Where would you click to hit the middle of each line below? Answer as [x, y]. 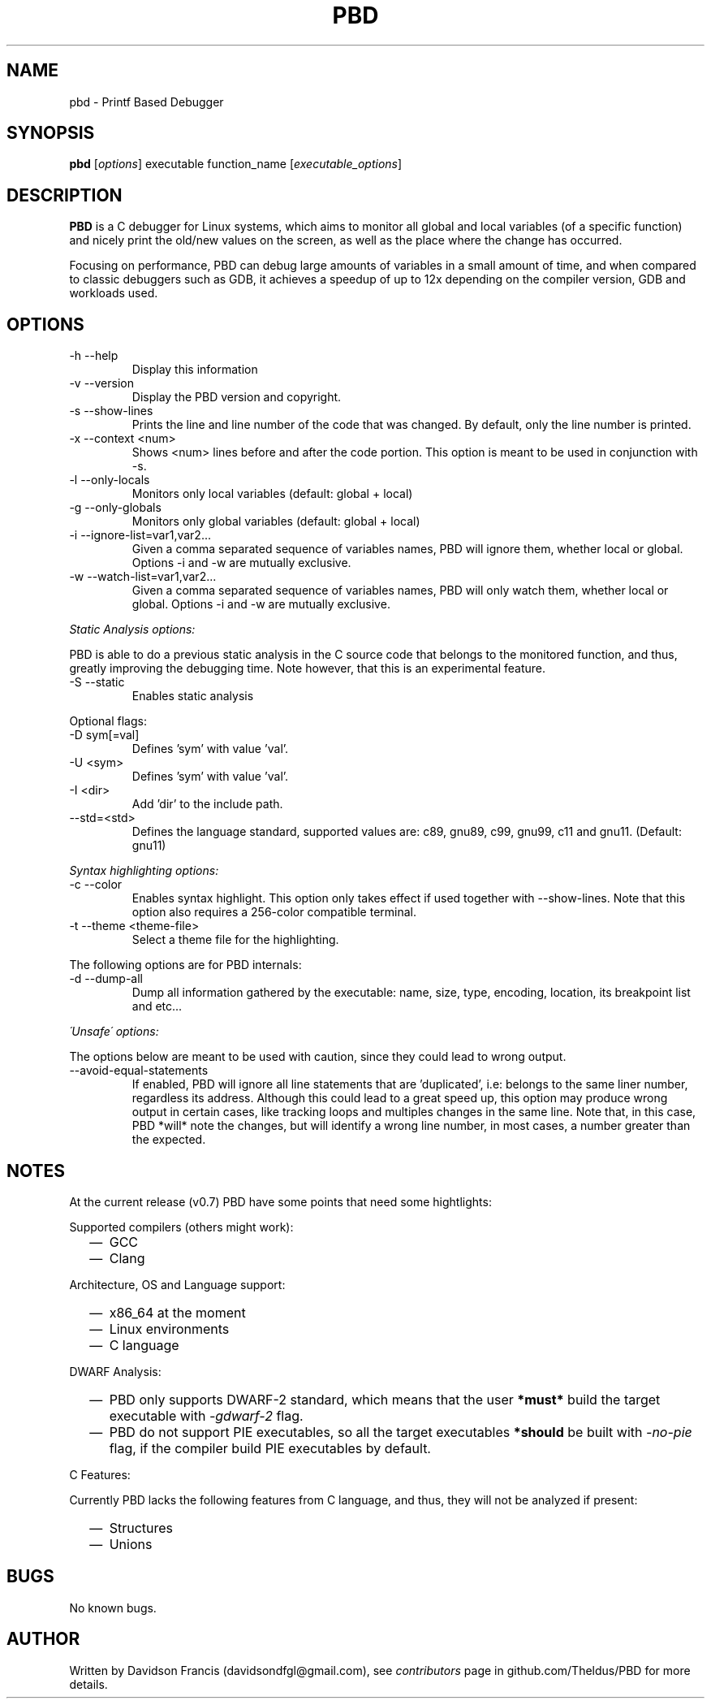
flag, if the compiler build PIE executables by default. [270, 1448]
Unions [131, 1544]
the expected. [169, 1140]
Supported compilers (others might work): [181, 1227]
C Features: [100, 1474]
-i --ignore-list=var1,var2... [140, 535]
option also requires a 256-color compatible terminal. [274, 912]
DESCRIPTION [65, 195]
